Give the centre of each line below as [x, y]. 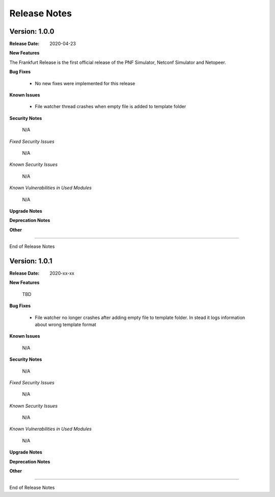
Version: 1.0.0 [32, 31]
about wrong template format [65, 325]
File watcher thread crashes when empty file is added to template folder [111, 107]
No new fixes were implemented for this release [85, 83]
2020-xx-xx [62, 273]
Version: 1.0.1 [31, 261]
